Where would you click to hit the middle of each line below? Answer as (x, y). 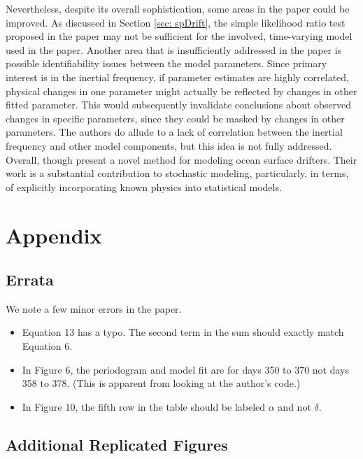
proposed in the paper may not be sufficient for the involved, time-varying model (179, 36)
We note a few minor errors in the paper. (94, 308)
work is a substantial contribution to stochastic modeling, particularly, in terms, (177, 173)
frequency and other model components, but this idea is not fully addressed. (169, 145)
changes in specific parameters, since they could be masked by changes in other (175, 118)
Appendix (54, 235)
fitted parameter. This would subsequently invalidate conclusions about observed (179, 105)
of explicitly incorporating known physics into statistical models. (144, 186)
